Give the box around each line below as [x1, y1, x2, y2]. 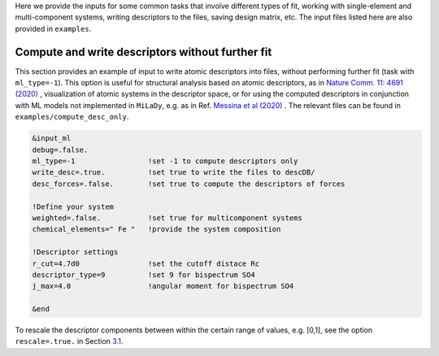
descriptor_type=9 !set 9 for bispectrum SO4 [32, 270, 255, 280]
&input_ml [32, 134, 72, 143]
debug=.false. [32, 145, 89, 154]
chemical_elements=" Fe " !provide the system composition [32, 224, 281, 234]
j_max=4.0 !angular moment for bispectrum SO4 [32, 281, 294, 291]
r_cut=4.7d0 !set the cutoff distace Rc [32, 258, 260, 268]
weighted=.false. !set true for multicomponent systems [32, 213, 302, 223]
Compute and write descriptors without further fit [15, 45, 272, 59]
